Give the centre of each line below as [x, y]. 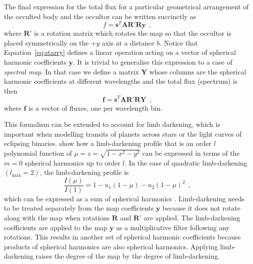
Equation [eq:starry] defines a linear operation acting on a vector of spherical [120, 52]
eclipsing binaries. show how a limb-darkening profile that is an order [108, 143]
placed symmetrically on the [46, 42]
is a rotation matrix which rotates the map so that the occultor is [133, 33]
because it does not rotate [202, 208]
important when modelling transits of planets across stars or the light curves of [123, 133]
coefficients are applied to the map [56, 227]
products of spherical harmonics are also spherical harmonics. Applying [111, 246]
